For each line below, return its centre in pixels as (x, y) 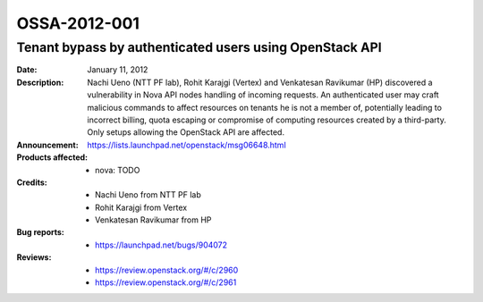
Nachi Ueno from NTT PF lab (148, 195)
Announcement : (48, 145)
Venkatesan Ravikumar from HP (153, 220)
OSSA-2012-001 (78, 23)
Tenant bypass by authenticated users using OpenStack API (199, 47)
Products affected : (52, 157)
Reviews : (34, 257)
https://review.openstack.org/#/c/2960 (167, 270)
